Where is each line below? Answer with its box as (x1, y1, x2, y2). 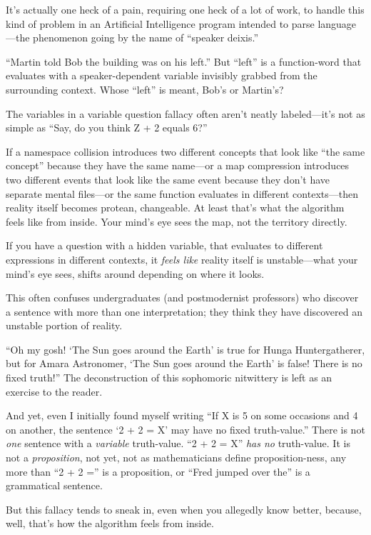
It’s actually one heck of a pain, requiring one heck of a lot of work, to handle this (6, 2, 365, 16)
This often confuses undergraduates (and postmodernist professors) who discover (6, 290, 359, 305)
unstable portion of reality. (6, 318, 123, 333)
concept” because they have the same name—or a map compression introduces (6, 158, 350, 173)
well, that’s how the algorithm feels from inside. (6, 516, 214, 531)
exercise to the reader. (6, 384, 103, 399)
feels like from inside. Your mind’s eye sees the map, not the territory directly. (6, 214, 347, 229)
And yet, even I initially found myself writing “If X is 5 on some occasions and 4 (6, 408, 358, 423)
